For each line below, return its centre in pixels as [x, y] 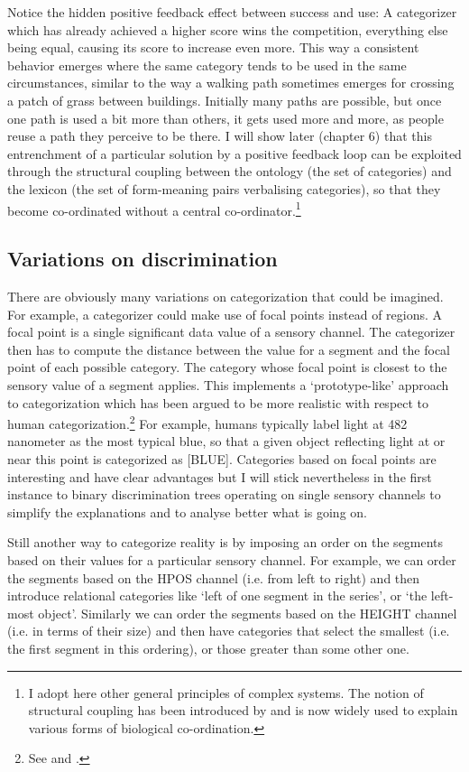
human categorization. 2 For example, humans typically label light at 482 [207, 422]
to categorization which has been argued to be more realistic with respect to [218, 402]
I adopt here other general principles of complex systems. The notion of [226, 692]
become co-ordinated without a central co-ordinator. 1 [154, 209]
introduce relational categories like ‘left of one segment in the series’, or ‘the [217, 595]
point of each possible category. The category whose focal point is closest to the [227, 367]
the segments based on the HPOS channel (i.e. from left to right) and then [214, 577]
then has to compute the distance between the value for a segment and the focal [229, 349]
